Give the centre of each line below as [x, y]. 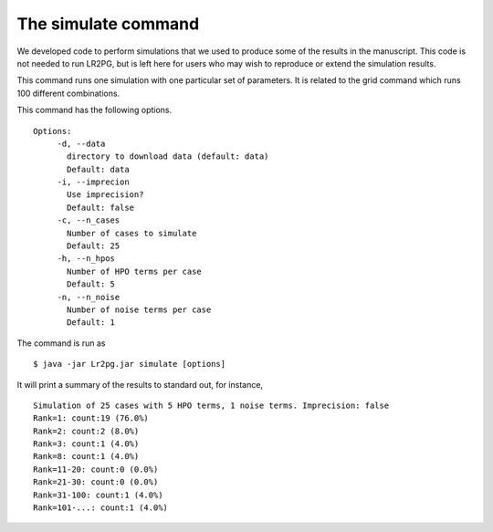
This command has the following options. [94, 110]
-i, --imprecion [93, 182]
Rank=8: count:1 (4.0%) [86, 457]
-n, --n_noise [89, 297]
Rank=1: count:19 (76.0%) [91, 418]
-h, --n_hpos [86, 259]
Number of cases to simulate [132, 233]
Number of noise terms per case [139, 309]
